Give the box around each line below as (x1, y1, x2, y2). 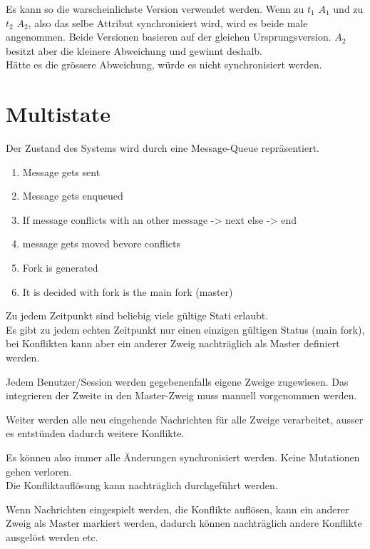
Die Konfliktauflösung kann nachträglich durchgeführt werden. (6, 478, 278, 493)
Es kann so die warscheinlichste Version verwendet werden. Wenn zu (6, 1, 304, 16)
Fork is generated (22, 260, 98, 275)
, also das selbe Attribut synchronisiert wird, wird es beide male (28, 15, 308, 30)
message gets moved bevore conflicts (22, 236, 180, 251)
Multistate (6, 99, 111, 128)
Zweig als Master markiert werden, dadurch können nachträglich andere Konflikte (6, 515, 362, 530)
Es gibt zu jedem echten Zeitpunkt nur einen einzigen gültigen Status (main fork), (6, 322, 365, 337)
